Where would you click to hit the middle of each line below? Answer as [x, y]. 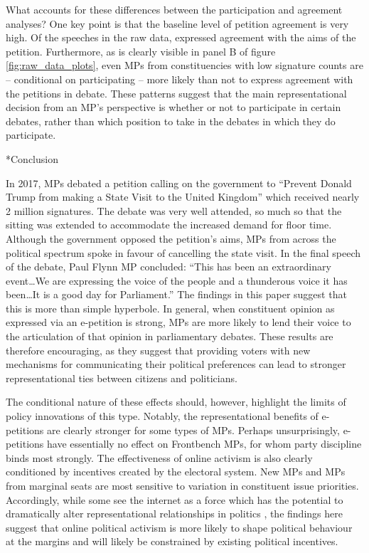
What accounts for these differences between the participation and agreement [174, 9]
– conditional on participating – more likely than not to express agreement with [180, 79]
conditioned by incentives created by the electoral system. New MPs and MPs [176, 472]
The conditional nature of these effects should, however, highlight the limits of [176, 402]
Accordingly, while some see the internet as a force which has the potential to [175, 499]
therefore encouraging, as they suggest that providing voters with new [158, 350]
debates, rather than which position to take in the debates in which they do [171, 121]
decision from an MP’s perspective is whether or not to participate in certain [173, 107]
